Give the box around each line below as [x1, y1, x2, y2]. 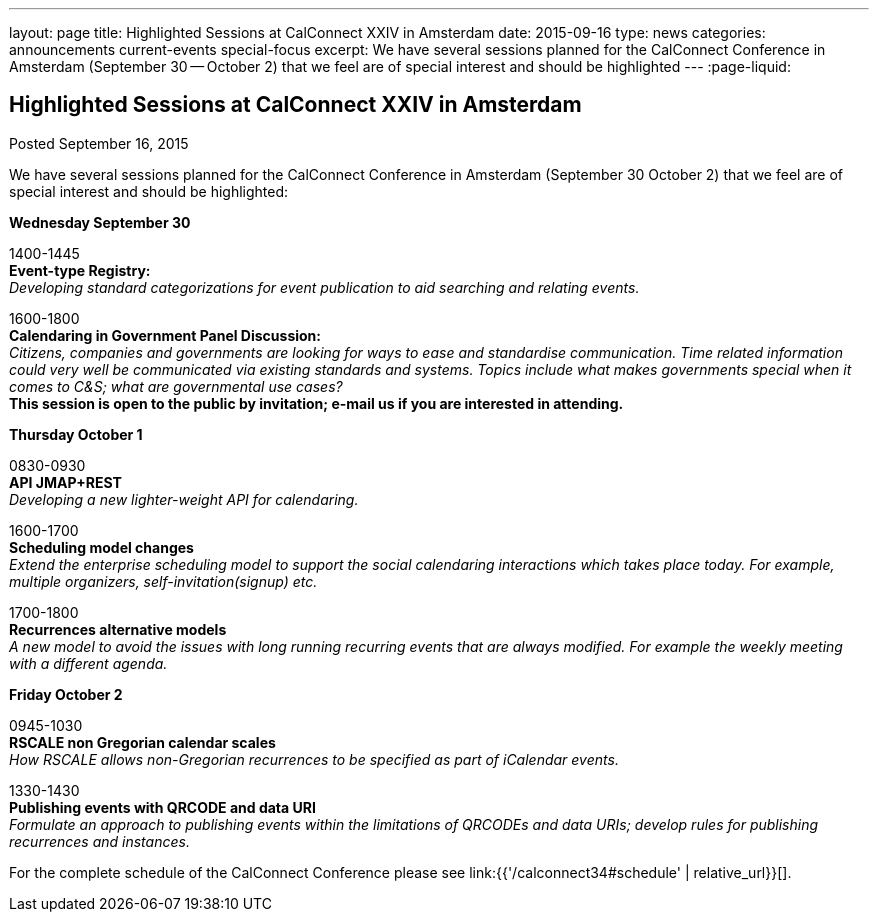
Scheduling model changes [9, 538, 194, 556]
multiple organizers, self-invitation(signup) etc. [9, 572, 318, 590]
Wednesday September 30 [9, 213, 191, 231]
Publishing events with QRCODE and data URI [9, 798, 316, 816]
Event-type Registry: [9, 261, 151, 279]
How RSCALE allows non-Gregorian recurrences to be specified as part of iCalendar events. [9, 750, 619, 768]
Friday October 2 [9, 685, 123, 703]
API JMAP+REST [9, 473, 122, 491]
